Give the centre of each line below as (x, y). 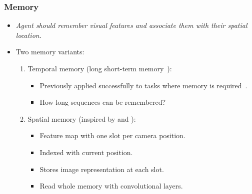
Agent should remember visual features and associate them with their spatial (131, 25)
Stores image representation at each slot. (102, 169)
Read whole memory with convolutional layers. (111, 186)
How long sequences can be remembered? (103, 102)
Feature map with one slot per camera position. (112, 135)
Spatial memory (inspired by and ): (82, 118)
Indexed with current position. (86, 152)
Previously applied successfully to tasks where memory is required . (143, 85)
